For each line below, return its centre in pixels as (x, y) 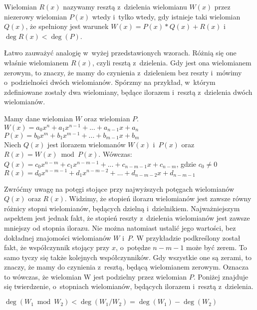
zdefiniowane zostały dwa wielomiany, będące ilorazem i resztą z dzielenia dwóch (128, 92)
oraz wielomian (107, 118)
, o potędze (133, 247)
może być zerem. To (216, 247)
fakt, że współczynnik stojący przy (57, 247)
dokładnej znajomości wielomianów (58, 237)
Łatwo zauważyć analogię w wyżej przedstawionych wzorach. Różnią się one (120, 53)
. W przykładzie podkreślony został (186, 237)
